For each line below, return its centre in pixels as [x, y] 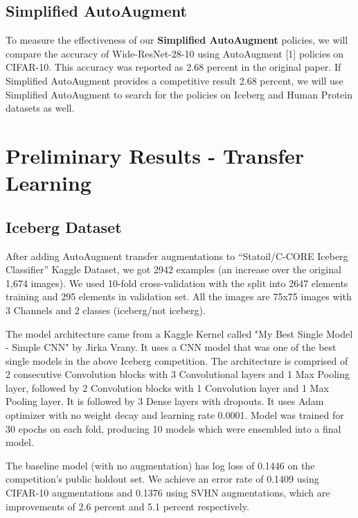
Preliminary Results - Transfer [155, 155]
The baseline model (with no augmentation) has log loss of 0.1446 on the [160, 465]
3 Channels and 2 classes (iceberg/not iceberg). [106, 310]
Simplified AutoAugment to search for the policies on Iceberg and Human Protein [179, 94]
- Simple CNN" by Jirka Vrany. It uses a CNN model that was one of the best [171, 347]
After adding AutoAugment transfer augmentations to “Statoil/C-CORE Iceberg [177, 256]
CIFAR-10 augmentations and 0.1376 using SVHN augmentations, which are [168, 493]
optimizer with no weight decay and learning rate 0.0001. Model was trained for [175, 415]
